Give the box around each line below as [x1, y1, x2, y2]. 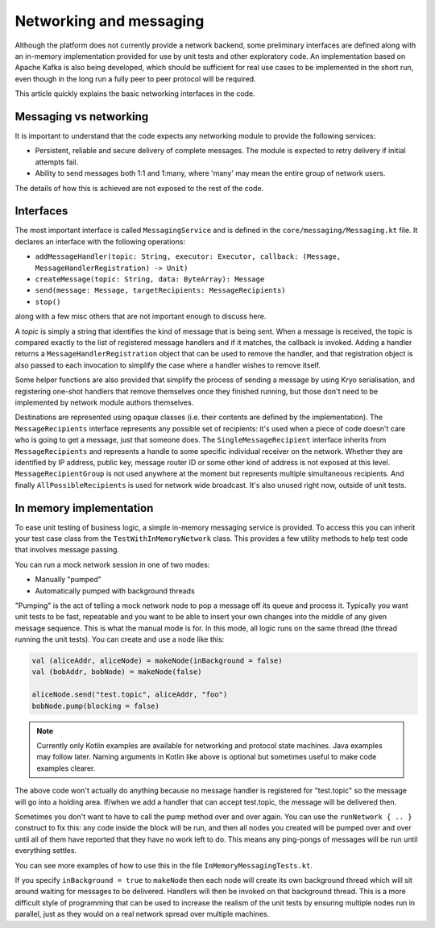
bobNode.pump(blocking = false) [31, 701, 160, 710]
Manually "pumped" [35, 575, 102, 585]
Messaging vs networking [14, 110, 149, 123]
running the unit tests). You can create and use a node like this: [14, 635, 225, 644]
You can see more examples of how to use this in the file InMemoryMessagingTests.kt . [14, 860, 313, 870]
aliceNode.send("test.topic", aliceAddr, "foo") [31, 690, 228, 699]
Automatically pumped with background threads [35, 585, 195, 596]
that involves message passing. [14, 545, 120, 555]
